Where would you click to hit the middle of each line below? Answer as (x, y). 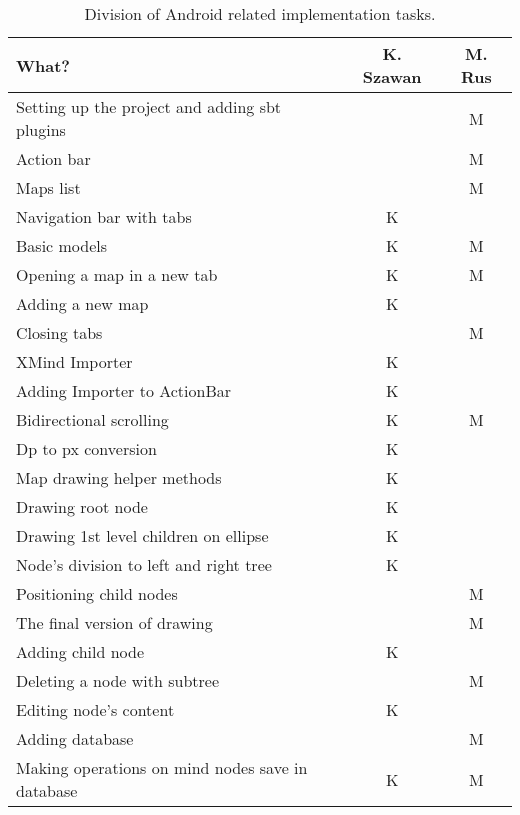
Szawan (392, 76)
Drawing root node (82, 506)
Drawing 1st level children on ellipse (142, 535)
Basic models (62, 245)
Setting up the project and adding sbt (149, 106)
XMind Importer (74, 361)
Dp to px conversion (86, 448)
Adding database (75, 738)
